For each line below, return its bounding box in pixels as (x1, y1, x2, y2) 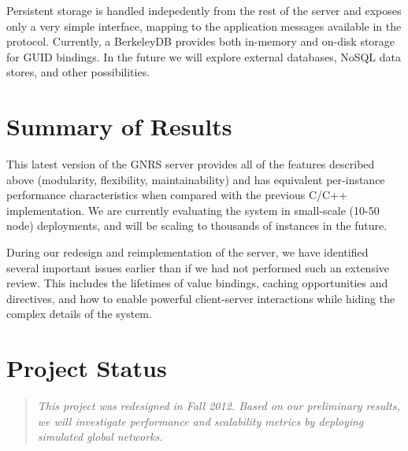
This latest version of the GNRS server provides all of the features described (6, 156, 375, 172)
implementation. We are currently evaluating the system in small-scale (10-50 (6, 201, 380, 218)
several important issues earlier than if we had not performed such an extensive (6, 259, 390, 275)
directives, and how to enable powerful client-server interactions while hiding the (6, 290, 395, 306)
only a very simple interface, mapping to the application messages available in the (6, 17, 402, 34)
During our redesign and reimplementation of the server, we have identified (6, 244, 369, 261)
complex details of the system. (6, 305, 152, 322)
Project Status (6, 352, 167, 384)
